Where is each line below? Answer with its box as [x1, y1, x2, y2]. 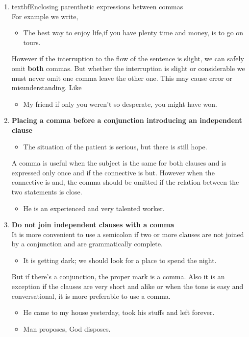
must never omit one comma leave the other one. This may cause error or [11, 72, 232, 83]
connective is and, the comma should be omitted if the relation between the [11, 177, 239, 187]
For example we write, [11, 11, 78, 21]
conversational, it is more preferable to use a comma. [11, 290, 171, 301]
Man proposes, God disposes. [23, 323, 111, 334]
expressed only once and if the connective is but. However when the [11, 167, 215, 177]
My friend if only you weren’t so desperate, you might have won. [23, 98, 217, 109]
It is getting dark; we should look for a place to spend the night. [23, 255, 217, 265]
